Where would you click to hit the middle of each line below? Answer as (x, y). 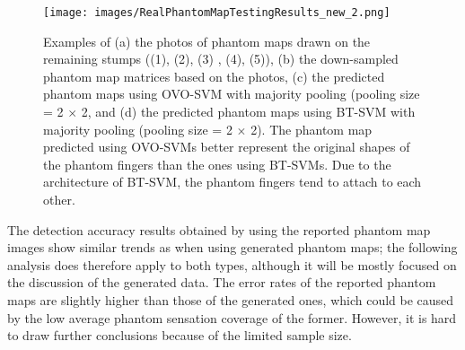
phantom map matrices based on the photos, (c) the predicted (214, 76)
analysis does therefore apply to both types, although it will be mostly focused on (232, 264)
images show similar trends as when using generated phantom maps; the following (232, 247)
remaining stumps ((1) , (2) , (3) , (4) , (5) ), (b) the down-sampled (221, 59)
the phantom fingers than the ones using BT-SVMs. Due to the (217, 164)
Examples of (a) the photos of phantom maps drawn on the (207, 41)
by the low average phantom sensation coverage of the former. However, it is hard (232, 317)
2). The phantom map (311, 129)
